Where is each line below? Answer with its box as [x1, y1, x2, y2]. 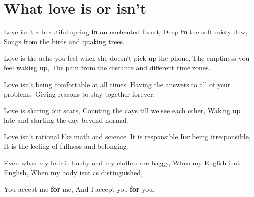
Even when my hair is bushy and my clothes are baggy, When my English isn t [4, 158, 240, 168]
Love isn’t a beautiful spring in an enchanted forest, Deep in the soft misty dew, [4, 27, 248, 37]
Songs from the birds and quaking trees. [4, 36, 125, 46]
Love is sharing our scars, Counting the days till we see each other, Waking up [4, 105, 241, 115]
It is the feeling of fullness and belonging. [4, 141, 128, 151]
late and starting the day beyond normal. [4, 115, 128, 125]
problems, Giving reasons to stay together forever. [4, 89, 155, 99]
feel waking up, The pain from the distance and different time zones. [4, 62, 211, 72]
